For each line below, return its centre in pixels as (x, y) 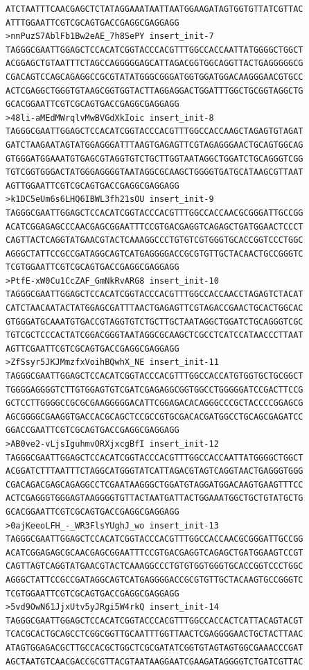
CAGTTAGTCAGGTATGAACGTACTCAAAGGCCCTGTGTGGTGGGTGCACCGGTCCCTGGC (154, 566)
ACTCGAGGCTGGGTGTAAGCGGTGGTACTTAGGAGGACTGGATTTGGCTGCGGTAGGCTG (154, 91)
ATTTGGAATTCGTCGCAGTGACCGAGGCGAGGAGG (92, 23)
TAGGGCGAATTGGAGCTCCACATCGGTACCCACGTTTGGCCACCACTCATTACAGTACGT (154, 620)
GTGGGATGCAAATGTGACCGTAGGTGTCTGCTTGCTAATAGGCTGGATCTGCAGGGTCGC (154, 321)
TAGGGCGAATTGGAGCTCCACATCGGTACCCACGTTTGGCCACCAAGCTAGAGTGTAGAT (154, 131)
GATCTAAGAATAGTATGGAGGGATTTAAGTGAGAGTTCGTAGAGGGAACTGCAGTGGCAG (154, 145)
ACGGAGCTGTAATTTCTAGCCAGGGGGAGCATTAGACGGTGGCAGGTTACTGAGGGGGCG (154, 63)
